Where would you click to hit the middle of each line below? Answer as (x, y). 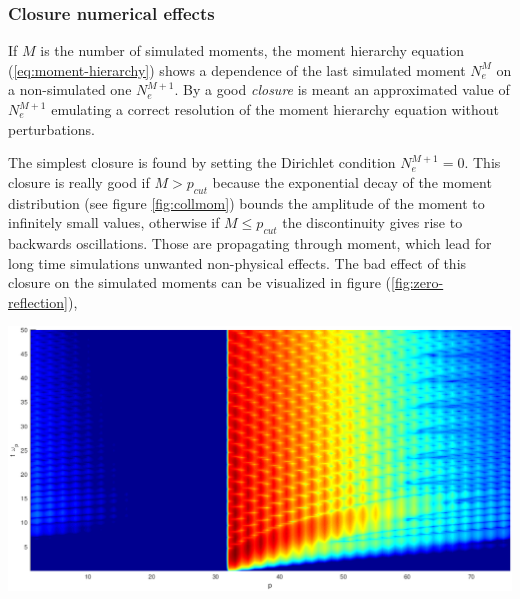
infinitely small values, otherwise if (114, 222)
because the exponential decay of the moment (352, 181)
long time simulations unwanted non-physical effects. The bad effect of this (237, 262)
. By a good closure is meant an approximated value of (342, 89)
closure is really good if (79, 181)
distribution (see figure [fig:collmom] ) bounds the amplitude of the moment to (246, 202)
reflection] (38, 301)
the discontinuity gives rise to (372, 222)
